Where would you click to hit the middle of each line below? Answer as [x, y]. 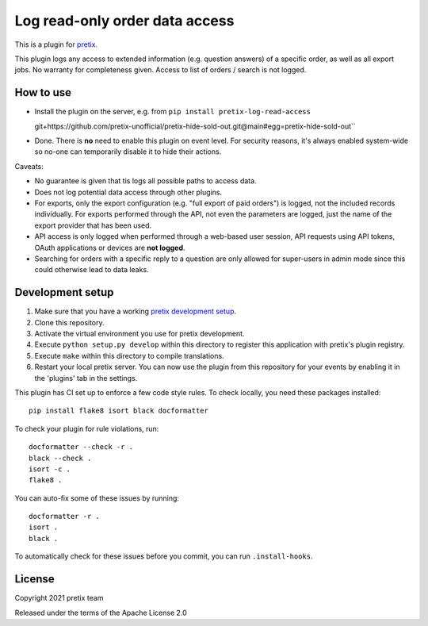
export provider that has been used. [93, 225]
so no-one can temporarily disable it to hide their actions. [128, 152]
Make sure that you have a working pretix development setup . [136, 311]
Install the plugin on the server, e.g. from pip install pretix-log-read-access [172, 112]
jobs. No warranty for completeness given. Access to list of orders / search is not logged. [160, 70]
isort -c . [50, 469]
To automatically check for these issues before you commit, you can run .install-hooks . [164, 556]
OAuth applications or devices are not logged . [110, 248]
